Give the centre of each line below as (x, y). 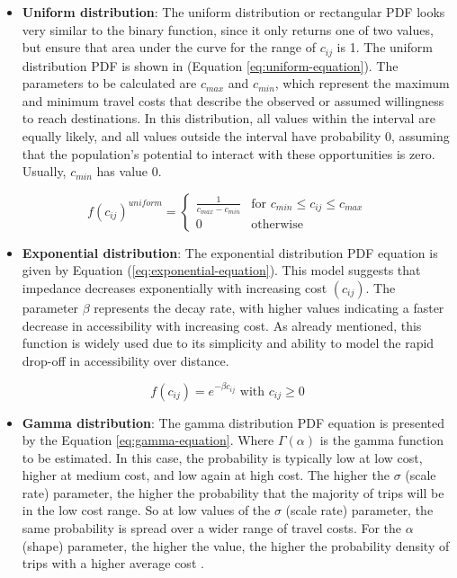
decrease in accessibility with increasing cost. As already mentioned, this (222, 325)
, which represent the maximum (362, 83)
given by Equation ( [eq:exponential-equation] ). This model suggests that (221, 270)
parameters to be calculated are (109, 83)
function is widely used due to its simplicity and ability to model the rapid (228, 343)
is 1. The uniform (385, 47)
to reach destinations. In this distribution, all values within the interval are (228, 118)
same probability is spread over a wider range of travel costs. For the (212, 528)
